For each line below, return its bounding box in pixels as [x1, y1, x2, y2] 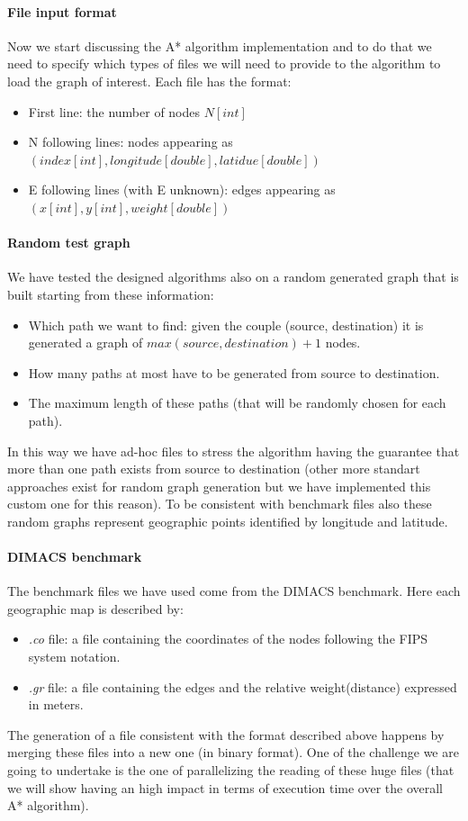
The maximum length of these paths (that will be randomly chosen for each [28, 393, 446, 412]
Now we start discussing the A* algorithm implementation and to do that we [7, 36, 432, 55]
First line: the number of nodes [28, 102, 201, 121]
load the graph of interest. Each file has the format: [7, 71, 292, 90]
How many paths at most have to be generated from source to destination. [28, 363, 440, 382]
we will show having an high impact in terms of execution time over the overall [7, 778, 444, 797]
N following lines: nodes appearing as [28, 132, 233, 151]
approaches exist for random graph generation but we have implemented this [7, 476, 431, 495]
